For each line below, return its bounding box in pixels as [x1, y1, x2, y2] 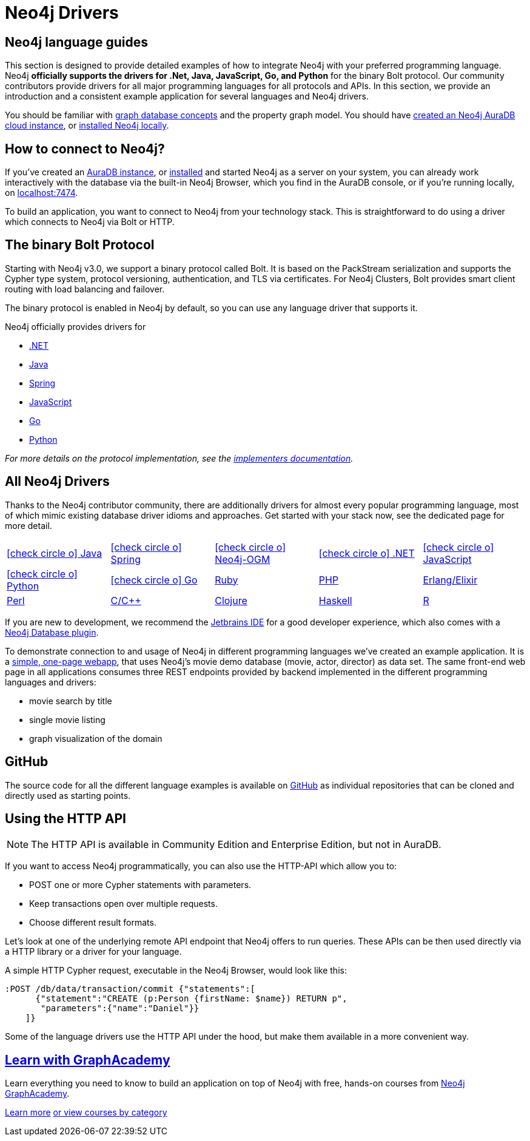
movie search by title [29, 695, 112, 706]
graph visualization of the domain [29, 733, 163, 744]
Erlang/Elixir [423, 573, 478, 586]
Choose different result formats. [29, 917, 156, 928]
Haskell [318, 594, 352, 607]
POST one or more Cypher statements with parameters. [29, 880, 252, 890]
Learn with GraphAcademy [5, 1052, 170, 1068]
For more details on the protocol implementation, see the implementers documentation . [5, 453, 354, 463]
